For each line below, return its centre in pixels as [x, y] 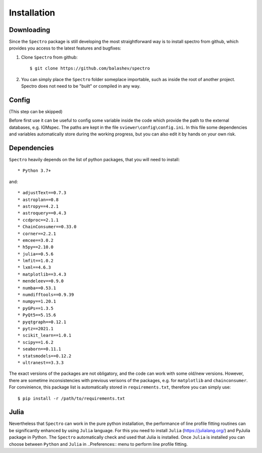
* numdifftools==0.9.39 [46, 295]
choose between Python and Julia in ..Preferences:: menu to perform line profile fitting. [98, 444]
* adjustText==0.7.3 [42, 193]
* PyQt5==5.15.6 [37, 315]
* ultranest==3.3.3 [41, 362]
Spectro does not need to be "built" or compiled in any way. [81, 86]
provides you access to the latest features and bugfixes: [65, 48]
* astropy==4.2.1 [38, 206]
